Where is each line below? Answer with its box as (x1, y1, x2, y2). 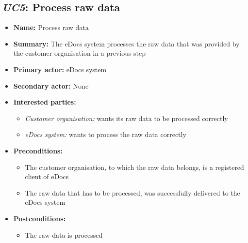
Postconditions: (13, 213, 66, 223)
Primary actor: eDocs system (13, 64, 107, 74)
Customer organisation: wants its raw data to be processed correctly (25, 113, 228, 123)
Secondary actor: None (13, 80, 89, 91)
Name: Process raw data (13, 22, 89, 32)
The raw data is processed (25, 229, 103, 240)
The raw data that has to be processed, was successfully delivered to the (25, 187, 240, 197)
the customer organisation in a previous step (13, 48, 146, 58)
